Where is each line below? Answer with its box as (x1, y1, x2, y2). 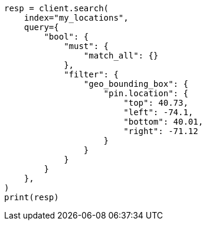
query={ (24, 22, 59, 32)
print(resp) (4, 193, 59, 202)
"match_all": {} (83, 51, 159, 60)
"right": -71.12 (123, 126, 198, 136)
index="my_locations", (24, 13, 129, 22)
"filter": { (64, 70, 119, 79)
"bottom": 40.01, (123, 117, 204, 126)
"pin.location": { (103, 89, 188, 98)
